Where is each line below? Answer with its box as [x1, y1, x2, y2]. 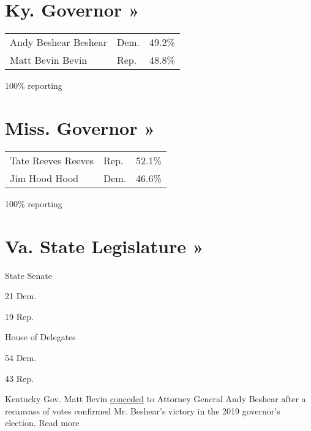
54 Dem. [5, 351, 37, 364]
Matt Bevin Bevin [10, 53, 88, 67]
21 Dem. [5, 289, 37, 302]
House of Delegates [5, 330, 76, 343]
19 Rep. [5, 310, 34, 322]
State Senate [5, 269, 52, 281]
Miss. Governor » [5, 115, 155, 140]
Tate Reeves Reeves [10, 153, 94, 167]
